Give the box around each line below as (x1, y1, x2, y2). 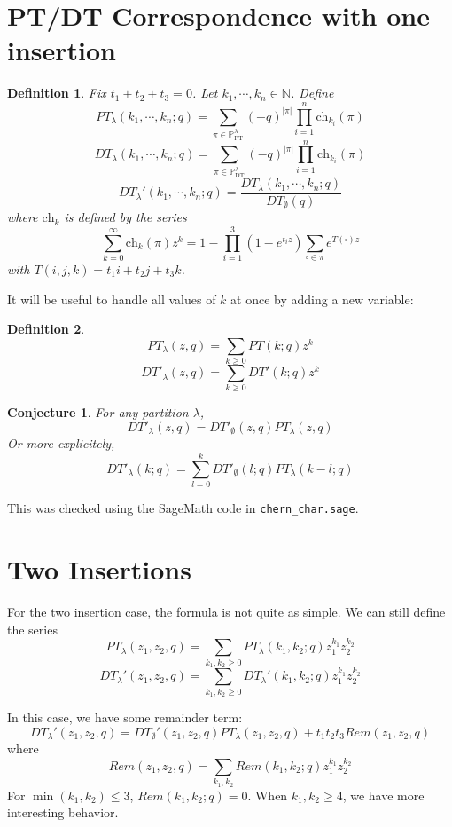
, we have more (342, 785, 425, 804)
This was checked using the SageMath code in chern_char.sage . (7, 499, 359, 517)
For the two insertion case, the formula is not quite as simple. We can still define (7, 602, 446, 620)
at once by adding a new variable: (230, 289, 414, 308)
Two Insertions (7, 551, 191, 587)
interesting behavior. (7, 803, 119, 822)
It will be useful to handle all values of (7, 289, 216, 308)
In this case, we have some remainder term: (7, 708, 243, 727)
